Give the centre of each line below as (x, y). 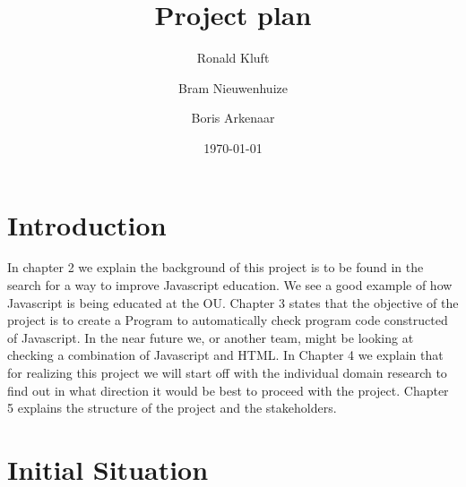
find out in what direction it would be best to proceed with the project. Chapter (228, 390)
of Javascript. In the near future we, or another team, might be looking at (211, 337)
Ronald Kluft (233, 58)
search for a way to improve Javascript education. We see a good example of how (230, 285)
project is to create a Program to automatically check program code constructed (228, 320)
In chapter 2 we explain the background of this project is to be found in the (216, 267)
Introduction (87, 224)
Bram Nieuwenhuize (233, 87)
